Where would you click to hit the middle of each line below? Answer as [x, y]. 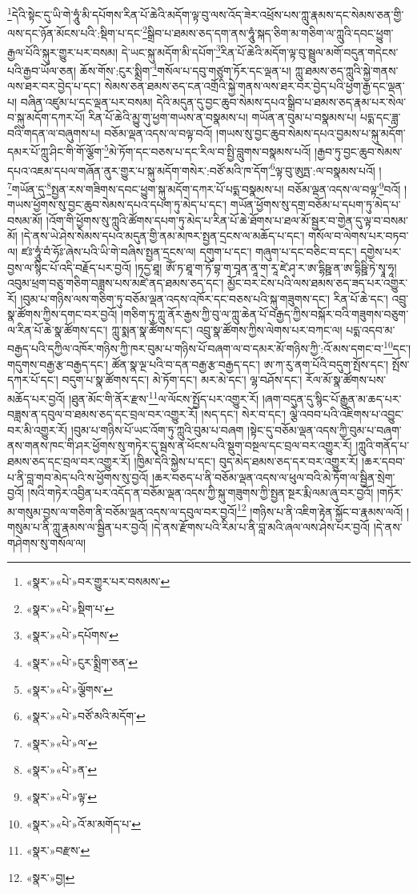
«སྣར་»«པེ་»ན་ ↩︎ [61, 770]
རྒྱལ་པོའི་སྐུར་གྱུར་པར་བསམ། [63, 52]
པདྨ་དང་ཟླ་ [381, 117]
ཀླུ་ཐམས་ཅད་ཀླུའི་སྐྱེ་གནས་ [347, 70]
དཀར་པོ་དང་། [33, 380]
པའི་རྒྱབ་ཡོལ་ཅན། [42, 70]
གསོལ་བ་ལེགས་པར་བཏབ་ [359, 236]
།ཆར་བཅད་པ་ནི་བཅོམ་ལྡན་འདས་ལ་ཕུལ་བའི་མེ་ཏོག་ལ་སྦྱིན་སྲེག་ [274, 477]
